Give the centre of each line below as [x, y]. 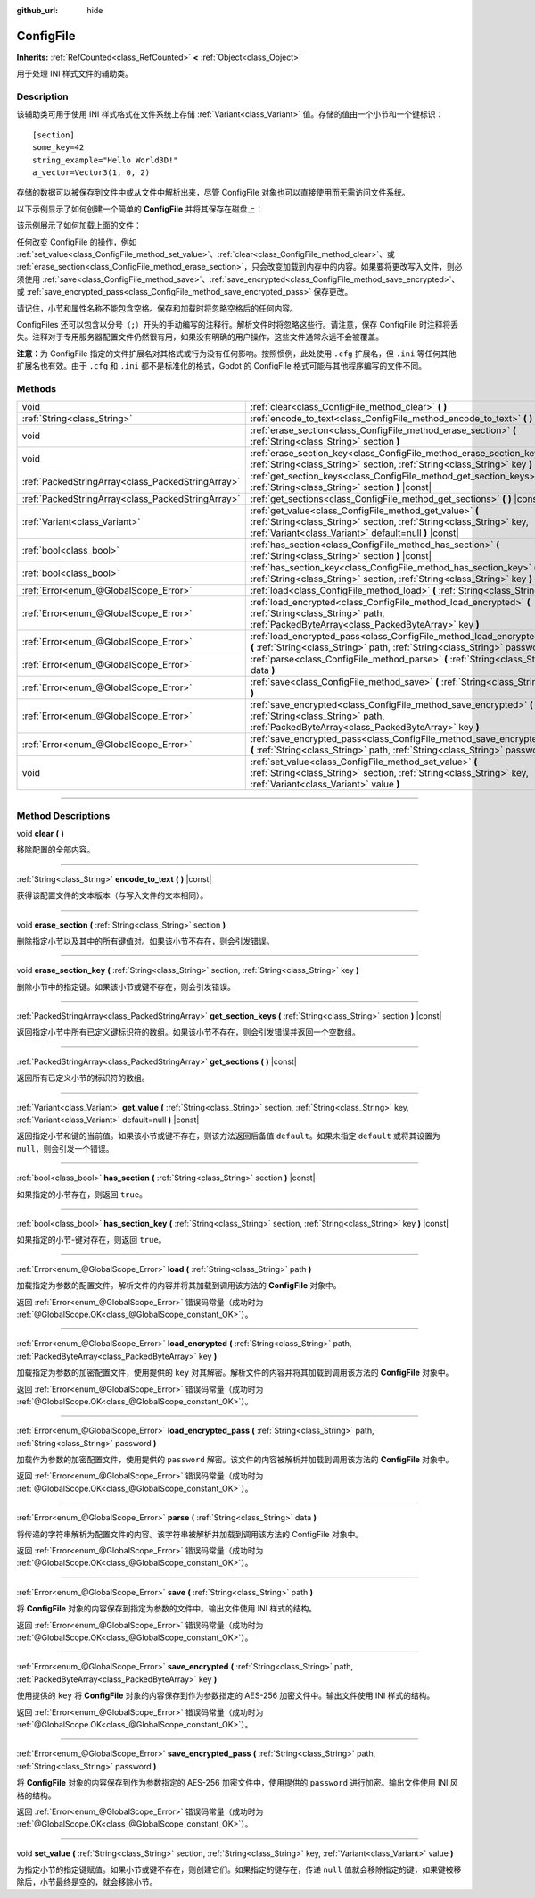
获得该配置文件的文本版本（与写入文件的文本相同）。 [112, 895]
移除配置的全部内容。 [56, 850]
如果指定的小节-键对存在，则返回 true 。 [91, 1240]
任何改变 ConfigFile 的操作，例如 [77, 242]
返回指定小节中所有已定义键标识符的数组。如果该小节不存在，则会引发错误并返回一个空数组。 [188, 1032]
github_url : [37, 10]
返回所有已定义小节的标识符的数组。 [83, 1078]
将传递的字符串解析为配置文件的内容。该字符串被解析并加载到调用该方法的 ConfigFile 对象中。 [190, 1534]
